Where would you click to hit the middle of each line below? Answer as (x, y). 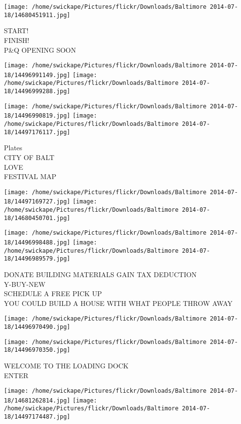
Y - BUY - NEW (25, 284)
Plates (13, 148)
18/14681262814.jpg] (37, 400)
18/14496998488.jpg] (37, 242)
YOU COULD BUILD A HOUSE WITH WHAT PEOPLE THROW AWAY (118, 303)
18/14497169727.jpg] (37, 202)
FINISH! (17, 40)
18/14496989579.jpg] (37, 259)
